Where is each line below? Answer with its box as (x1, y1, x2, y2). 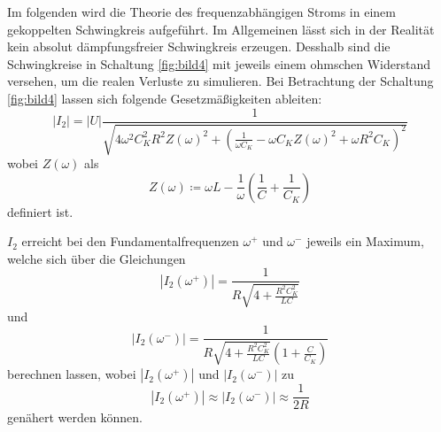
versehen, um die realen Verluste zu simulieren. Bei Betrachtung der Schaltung (7, 72, 434, 90)
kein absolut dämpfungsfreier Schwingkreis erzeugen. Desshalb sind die (7, 37, 391, 56)
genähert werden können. (7, 408, 143, 427)
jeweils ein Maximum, (306, 232, 424, 251)
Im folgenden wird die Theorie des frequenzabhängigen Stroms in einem (7, 3, 396, 20)
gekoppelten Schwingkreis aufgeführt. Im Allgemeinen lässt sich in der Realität (7, 19, 435, 38)
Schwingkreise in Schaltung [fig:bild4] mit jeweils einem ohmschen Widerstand (7, 54, 430, 73)
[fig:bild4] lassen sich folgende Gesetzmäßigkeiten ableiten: (7, 89, 322, 107)
